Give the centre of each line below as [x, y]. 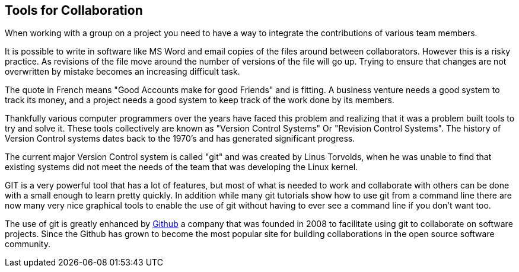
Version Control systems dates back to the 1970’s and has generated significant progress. [180, 139]
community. [28, 244]
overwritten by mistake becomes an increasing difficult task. [122, 72]
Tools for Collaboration [74, 10]
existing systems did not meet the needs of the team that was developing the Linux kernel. [182, 167]
